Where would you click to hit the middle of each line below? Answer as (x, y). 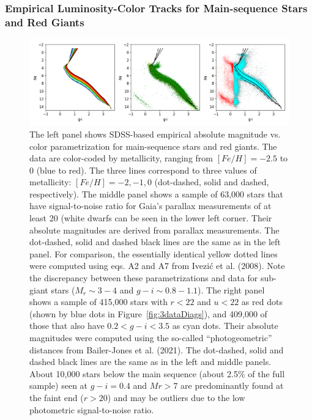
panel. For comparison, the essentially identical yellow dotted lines (154, 253)
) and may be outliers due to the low (176, 397)
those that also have (67, 326)
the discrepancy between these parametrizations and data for (144, 278)
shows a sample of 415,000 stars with (98, 302)
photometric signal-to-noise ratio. (92, 409)
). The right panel (231, 289)
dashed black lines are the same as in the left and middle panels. (150, 362)
